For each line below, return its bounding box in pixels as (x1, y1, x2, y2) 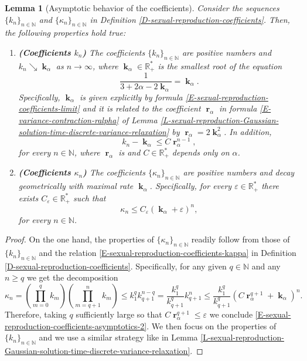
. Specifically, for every (149, 180, 232, 192)
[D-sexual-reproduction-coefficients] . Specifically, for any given (5, 259, 227, 272)
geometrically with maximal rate (18, 180, 134, 192)
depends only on (172, 146, 230, 158)
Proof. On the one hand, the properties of (5, 233, 154, 245)
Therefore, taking (5, 308, 67, 320)
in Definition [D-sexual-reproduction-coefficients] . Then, (90, 13, 290, 25)
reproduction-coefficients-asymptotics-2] (5, 319, 147, 332)
